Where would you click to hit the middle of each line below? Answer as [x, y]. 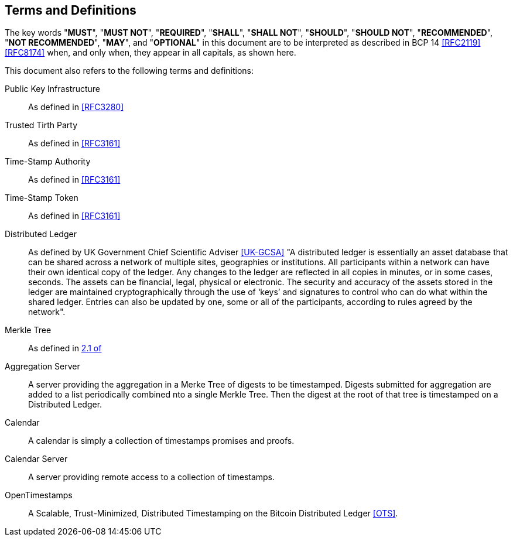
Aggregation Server [42, 367]
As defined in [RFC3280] [76, 107]
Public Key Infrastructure [52, 89]
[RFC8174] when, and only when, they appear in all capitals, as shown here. [151, 53]
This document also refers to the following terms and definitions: [129, 71]
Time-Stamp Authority [48, 162]
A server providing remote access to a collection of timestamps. [152, 477]
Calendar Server [36, 459]
